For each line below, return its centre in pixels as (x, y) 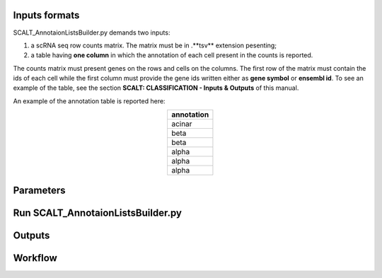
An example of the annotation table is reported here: (89, 101)
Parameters (39, 190)
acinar (181, 124)
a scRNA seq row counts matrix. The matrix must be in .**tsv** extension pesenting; (154, 45)
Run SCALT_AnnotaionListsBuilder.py (97, 213)
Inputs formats (46, 15)
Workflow (35, 258)
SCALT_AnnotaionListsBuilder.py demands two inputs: (92, 33)
